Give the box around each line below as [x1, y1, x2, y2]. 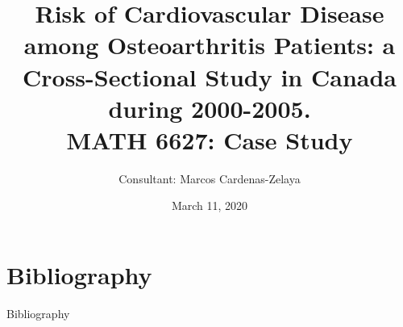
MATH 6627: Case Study [66, 123, 353, 156]
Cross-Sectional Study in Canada [23, 60, 397, 93]
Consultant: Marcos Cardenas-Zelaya [118, 170, 301, 187]
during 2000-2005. [108, 91, 311, 124]
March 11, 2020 [171, 197, 248, 214]
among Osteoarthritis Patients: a [23, 28, 396, 61]
